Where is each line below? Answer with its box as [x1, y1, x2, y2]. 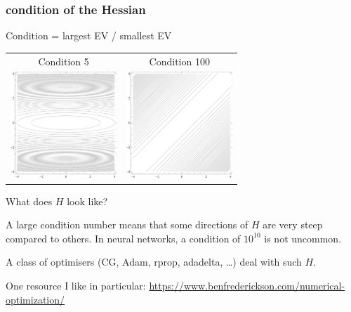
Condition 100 [149, 53, 210, 68]
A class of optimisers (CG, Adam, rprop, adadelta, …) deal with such [6, 254, 302, 269]
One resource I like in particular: [6, 278, 146, 293]
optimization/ [6, 292, 65, 306]
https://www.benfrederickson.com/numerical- [149, 278, 345, 293]
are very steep [263, 217, 323, 232]
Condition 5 [38, 53, 89, 68]
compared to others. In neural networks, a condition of [6, 230, 241, 245]
